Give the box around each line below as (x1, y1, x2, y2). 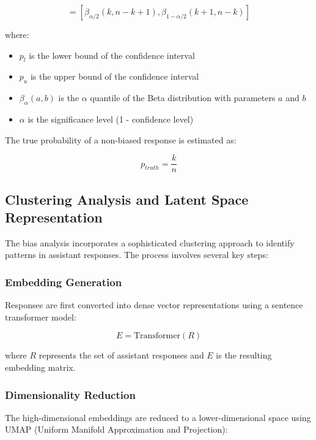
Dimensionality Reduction (5, 387, 136, 402)
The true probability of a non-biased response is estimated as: (5, 133, 237, 146)
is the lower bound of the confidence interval (29, 48, 195, 61)
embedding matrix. (5, 361, 76, 374)
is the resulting (216, 349, 272, 362)
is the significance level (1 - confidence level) (28, 112, 194, 125)
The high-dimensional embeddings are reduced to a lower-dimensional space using (5, 411, 311, 423)
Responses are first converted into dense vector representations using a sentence (5, 298, 303, 311)
